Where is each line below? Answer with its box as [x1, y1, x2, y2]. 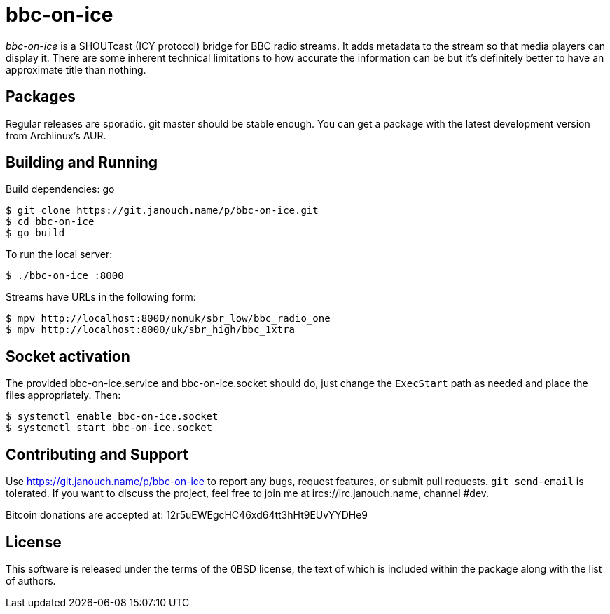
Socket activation [6, 347, 130, 365]
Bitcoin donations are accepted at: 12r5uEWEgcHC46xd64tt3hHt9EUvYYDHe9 [6, 509, 368, 521]
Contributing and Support [6, 445, 188, 463]
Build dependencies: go [6, 183, 115, 196]
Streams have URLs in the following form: [6, 291, 196, 303]
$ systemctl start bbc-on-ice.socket [6, 422, 213, 434]
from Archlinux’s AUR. [6, 129, 106, 142]
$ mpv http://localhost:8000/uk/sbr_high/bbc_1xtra [6, 324, 296, 336]
